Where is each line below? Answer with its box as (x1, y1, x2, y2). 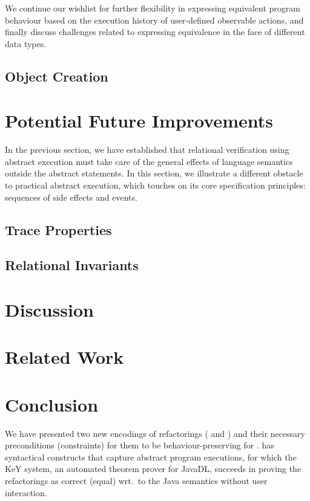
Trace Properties (5, 220, 112, 239)
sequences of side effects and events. (5, 190, 137, 203)
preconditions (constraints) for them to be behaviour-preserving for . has (5, 439, 274, 451)
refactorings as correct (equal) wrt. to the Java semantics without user (5, 474, 268, 487)
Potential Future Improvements (5, 108, 273, 133)
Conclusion (5, 392, 99, 416)
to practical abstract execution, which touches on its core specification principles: (5, 179, 306, 192)
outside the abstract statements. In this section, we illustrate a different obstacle (5, 167, 303, 179)
